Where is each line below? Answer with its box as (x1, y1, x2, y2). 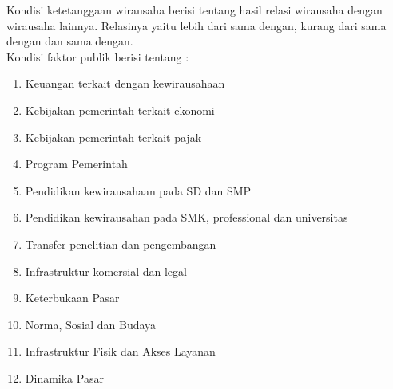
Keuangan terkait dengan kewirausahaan (25, 75, 225, 92)
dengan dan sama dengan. (6, 33, 133, 49)
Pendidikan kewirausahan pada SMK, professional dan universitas (25, 209, 348, 226)
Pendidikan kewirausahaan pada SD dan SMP (25, 182, 252, 198)
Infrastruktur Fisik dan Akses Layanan (25, 343, 216, 360)
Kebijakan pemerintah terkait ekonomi (25, 101, 215, 118)
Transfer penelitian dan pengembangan (25, 235, 216, 252)
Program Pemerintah (25, 155, 128, 172)
